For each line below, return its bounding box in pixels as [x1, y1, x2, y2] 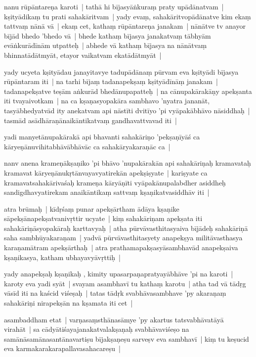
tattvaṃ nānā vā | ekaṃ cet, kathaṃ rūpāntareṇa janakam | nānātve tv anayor [4, 21, 246, 31]
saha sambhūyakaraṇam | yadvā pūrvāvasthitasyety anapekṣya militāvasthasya [4, 232, 243, 243]
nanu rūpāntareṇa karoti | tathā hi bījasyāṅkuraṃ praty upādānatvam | [4, 1, 224, 11]
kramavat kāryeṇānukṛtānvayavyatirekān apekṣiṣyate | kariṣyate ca [4, 167, 208, 178]
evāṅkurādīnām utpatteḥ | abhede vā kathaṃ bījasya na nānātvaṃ [4, 40, 207, 50]
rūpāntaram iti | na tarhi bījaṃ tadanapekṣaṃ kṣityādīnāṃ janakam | [4, 76, 218, 87]
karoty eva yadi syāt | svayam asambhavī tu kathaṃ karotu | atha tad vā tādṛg [4, 278, 246, 288]
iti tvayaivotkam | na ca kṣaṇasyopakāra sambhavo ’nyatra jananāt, [4, 95, 210, 106]
